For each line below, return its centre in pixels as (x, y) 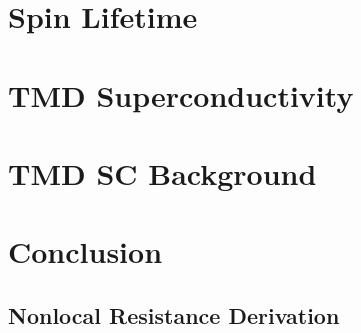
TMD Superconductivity (181, 94)
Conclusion (85, 251)
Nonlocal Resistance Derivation (174, 314)
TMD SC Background (162, 172)
